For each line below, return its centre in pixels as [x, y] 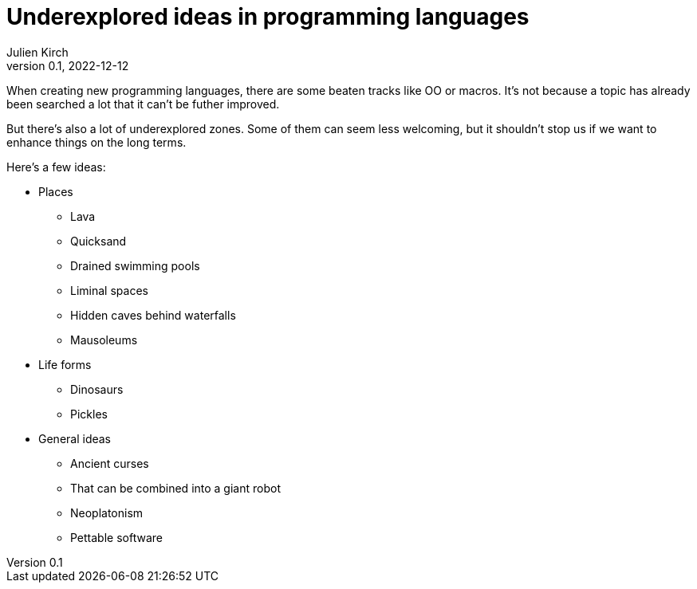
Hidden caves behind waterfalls [153, 315]
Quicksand [98, 241]
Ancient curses [110, 463]
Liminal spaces [109, 290]
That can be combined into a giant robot [175, 488]
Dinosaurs [97, 389]
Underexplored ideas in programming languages [268, 17]
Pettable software [116, 537]
